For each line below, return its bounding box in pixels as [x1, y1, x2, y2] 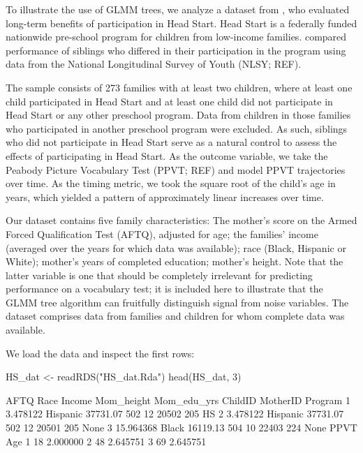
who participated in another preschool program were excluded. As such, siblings [6, 121, 348, 135]
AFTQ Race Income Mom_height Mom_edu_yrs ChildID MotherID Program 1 [6, 392, 350, 407]
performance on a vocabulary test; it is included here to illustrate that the [6, 281, 323, 296]
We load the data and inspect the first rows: [6, 346, 195, 360]
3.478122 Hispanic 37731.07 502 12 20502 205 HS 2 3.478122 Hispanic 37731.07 [6, 406, 344, 421]
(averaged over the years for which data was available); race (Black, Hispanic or [6, 240, 346, 255]
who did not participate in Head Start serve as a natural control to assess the [6, 135, 337, 149]
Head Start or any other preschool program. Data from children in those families [6, 107, 351, 122]
